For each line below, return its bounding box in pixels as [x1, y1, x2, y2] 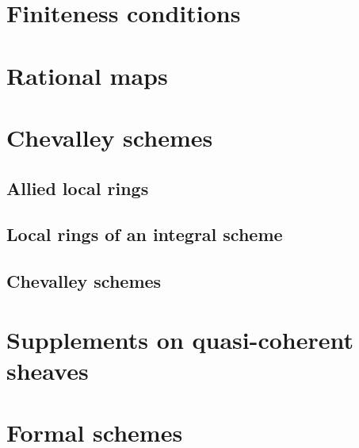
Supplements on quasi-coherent [6, 323, 354, 355]
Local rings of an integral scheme [6, 222, 283, 247]
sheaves [6, 354, 89, 386]
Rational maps [6, 59, 168, 91]
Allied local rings [6, 175, 149, 200]
